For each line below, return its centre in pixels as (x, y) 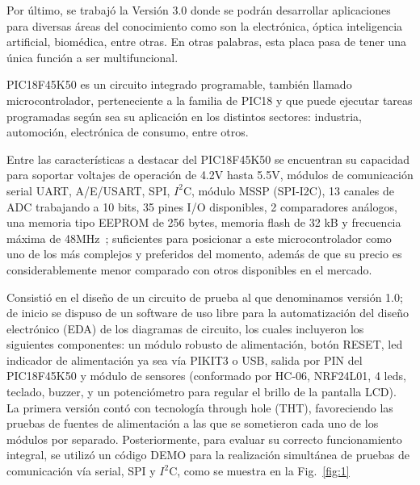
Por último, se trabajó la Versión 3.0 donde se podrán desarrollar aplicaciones (199, 10)
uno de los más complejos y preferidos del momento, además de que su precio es (204, 254)
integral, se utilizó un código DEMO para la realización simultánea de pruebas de (208, 455)
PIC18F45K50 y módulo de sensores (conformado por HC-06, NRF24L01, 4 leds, (206, 376)
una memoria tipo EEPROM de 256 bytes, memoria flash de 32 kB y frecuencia (204, 222)
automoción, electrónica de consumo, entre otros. (128, 132)
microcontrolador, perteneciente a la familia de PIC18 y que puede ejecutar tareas (210, 100)
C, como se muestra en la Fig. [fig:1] (259, 471)
